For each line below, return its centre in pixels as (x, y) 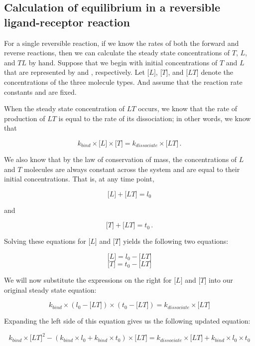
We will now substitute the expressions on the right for (88, 279)
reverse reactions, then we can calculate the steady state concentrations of (117, 53)
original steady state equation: (50, 289)
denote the (217, 72)
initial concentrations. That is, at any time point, (79, 179)
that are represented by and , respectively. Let (74, 72)
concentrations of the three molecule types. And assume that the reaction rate (123, 82)
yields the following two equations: (176, 241)
